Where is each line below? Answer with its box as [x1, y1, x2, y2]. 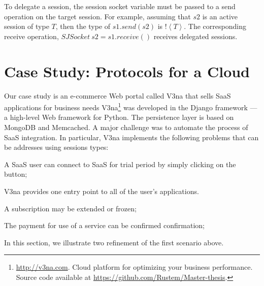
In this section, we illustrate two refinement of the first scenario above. [4, 237, 224, 247]
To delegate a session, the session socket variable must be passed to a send [4, 1, 236, 11]
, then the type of [55, 21, 111, 31]
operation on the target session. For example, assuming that [4, 11, 191, 21]
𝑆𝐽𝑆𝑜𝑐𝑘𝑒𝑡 [61, 33, 90, 41]
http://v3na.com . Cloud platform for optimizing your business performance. [16, 262, 253, 272]
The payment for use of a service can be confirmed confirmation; [4, 220, 205, 231]
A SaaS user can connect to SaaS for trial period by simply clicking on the [4, 158, 236, 169]
